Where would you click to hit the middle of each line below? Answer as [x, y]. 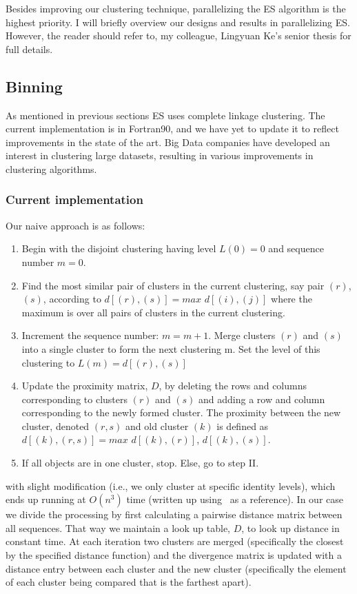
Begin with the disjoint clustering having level [119, 248]
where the [292, 299]
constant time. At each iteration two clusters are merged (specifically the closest [175, 541]
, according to [72, 299]
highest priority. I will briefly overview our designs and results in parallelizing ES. [178, 22]
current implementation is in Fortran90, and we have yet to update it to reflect [172, 129]
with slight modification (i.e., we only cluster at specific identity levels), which [171, 485]
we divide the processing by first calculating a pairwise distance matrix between [174, 514]
